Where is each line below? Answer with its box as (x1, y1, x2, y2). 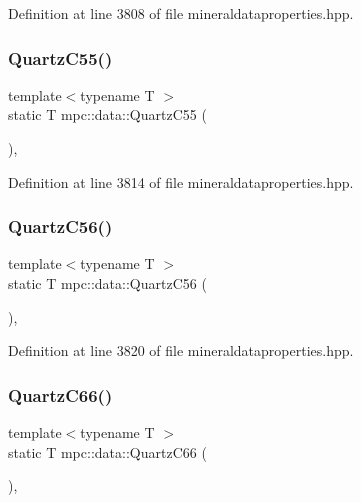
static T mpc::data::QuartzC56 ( (8, 273, 207, 293)
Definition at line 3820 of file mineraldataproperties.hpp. (8, 340, 354, 361)
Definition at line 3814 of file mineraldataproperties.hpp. (8, 171, 354, 192)
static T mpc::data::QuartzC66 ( (8, 441, 207, 462)
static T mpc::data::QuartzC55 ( (8, 104, 207, 125)
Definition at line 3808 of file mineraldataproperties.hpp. (8, 3, 354, 23)
